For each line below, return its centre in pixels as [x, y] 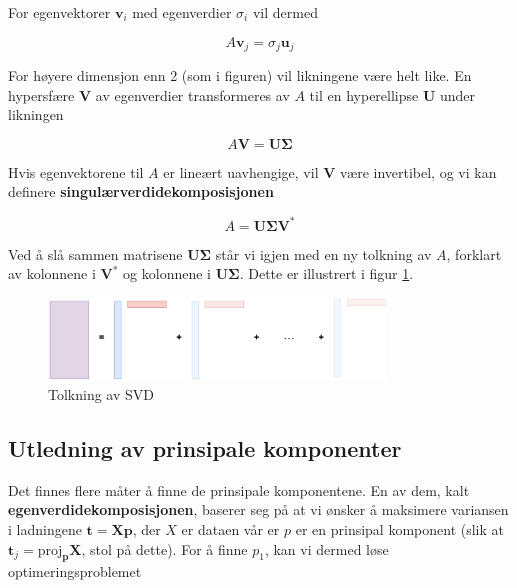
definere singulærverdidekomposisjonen [141, 191]
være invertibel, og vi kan [418, 171]
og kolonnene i [167, 273]
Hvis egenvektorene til [76, 171]
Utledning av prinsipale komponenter [205, 448]
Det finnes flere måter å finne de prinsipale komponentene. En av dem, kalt [239, 489]
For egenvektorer [59, 12]
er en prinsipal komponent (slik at [399, 529]
